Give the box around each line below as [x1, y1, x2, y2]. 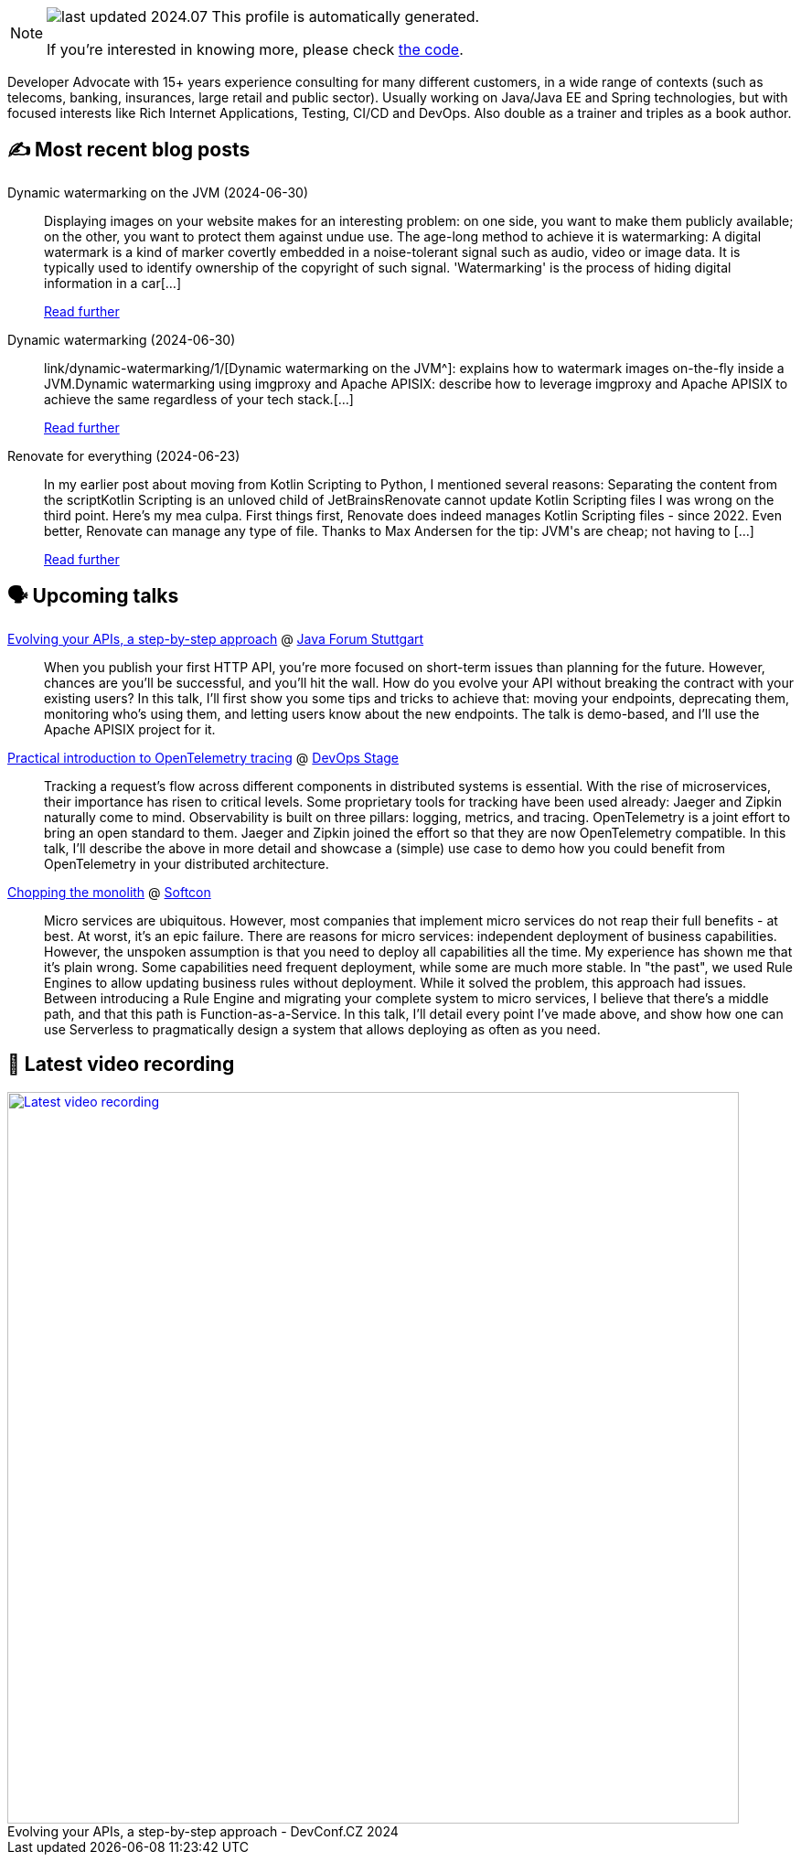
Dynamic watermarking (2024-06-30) [7, 331, 236, 348]
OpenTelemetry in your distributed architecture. [44, 855, 329, 872]
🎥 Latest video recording [7, 1053, 235, 1076]
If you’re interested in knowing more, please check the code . [47, 40, 464, 59]
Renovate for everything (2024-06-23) [7, 447, 240, 464]
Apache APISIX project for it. [44, 721, 216, 737]
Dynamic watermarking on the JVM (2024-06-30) [7, 184, 309, 200]
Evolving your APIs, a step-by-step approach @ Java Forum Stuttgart [7, 630, 424, 647]
